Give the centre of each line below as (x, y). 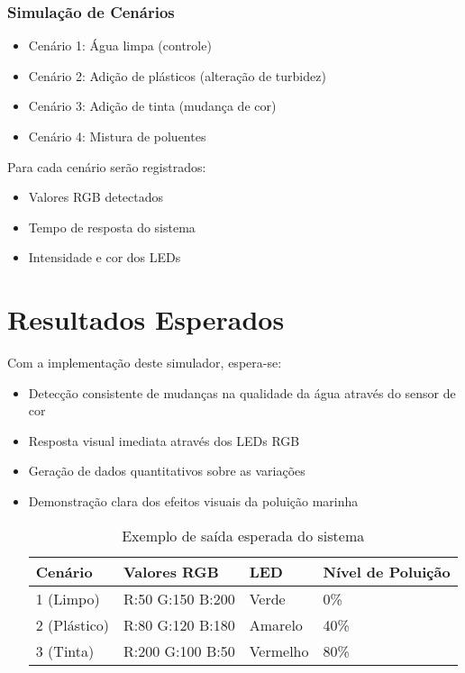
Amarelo (276, 624)
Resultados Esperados (146, 319)
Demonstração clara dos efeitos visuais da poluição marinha (193, 501)
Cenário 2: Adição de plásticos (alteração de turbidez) (177, 75)
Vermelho (279, 650)
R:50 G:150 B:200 (179, 598)
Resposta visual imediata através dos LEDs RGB (164, 440)
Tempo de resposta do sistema (112, 227)
